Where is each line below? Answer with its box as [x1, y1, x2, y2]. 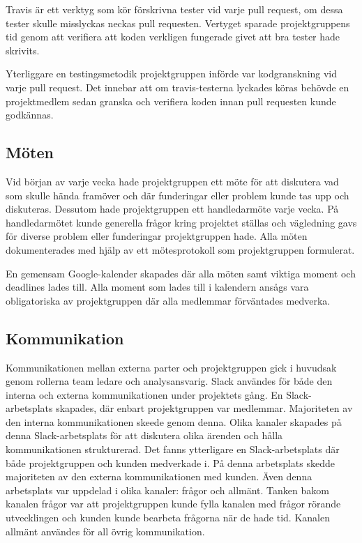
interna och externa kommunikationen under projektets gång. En [6, 387, 283, 401]
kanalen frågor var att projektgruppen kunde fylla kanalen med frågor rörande [6, 496, 341, 511]
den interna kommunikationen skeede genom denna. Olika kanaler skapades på [6, 414, 342, 429]
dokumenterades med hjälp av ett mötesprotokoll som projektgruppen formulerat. [6, 242, 355, 257]
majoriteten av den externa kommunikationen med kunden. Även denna [6, 469, 312, 484]
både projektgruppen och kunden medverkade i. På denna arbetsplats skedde [6, 455, 335, 470]
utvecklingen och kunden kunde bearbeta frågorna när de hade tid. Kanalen [6, 510, 330, 525]
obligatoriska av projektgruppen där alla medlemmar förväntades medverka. [6, 293, 331, 307]
